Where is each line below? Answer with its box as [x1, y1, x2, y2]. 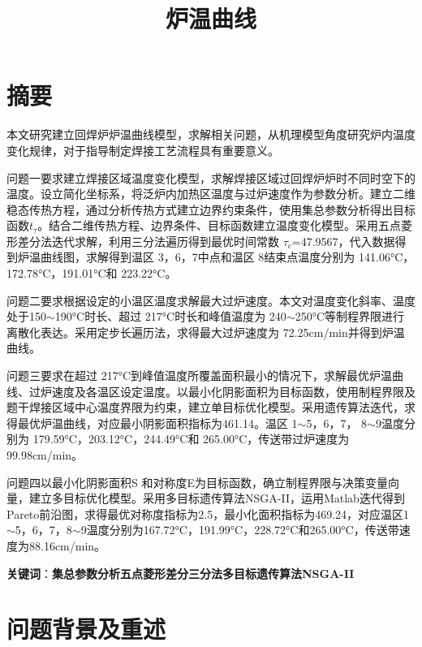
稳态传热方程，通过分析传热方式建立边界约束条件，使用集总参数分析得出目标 [6, 201, 416, 218]
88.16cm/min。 [28, 537, 106, 554]
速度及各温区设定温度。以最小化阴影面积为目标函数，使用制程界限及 [51, 382, 416, 399]
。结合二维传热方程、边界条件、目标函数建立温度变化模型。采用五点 [37, 217, 402, 234]
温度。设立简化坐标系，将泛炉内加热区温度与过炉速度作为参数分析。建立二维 [6, 185, 416, 202]
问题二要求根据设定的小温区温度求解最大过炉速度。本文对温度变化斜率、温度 [6, 291, 416, 308]
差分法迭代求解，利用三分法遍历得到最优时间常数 [17, 232, 279, 249]
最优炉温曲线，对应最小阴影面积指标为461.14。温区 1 [17, 414, 298, 431]
